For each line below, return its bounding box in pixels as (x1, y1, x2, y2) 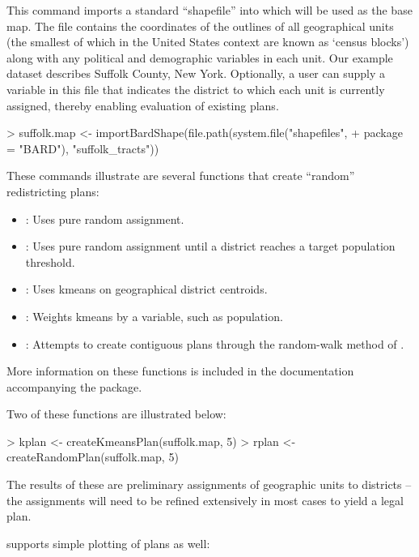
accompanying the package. (6, 378, 142, 395)
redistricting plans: (6, 182, 99, 199)
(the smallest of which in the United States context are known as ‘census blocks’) (6, 33, 409, 50)
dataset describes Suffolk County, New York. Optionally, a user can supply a (6, 65, 385, 82)
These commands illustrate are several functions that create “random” (6, 167, 355, 184)
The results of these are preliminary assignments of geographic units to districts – (6, 476, 412, 493)
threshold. (25, 253, 75, 270)
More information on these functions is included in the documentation (6, 362, 354, 379)
